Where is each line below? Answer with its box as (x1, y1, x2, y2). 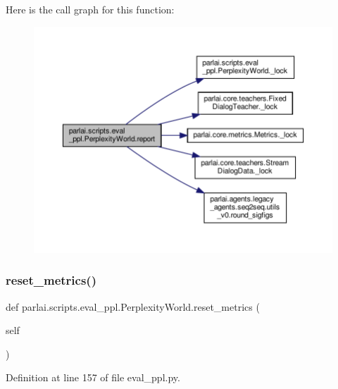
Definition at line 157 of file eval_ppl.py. (6, 370, 180, 385)
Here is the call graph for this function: (6, 2, 175, 16)
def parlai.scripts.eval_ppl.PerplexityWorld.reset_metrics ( (6, 299, 260, 314)
